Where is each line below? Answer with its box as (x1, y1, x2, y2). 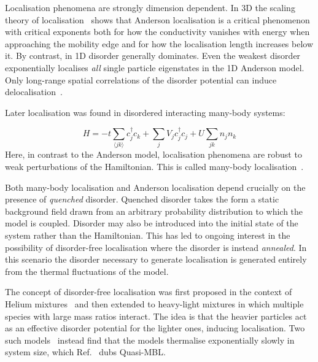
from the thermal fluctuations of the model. (5, 264, 169, 277)
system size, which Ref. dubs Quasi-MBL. (5, 345, 166, 358)
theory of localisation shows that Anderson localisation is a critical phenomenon (5, 13, 310, 26)
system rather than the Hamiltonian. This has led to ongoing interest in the (5, 229, 290, 242)
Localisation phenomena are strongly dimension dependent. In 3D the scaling (5, 1, 295, 13)
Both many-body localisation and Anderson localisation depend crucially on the (5, 180, 306, 193)
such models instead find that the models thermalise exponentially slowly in (5, 333, 295, 346)
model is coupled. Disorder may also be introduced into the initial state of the (5, 217, 298, 229)
